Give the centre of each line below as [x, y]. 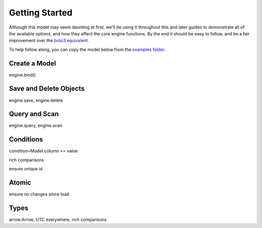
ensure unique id [26, 169]
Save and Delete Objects [47, 89]
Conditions [26, 140]
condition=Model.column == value [43, 151]
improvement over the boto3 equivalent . [49, 41]
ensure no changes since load [39, 194]
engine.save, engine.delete [36, 100]
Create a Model [33, 63]
